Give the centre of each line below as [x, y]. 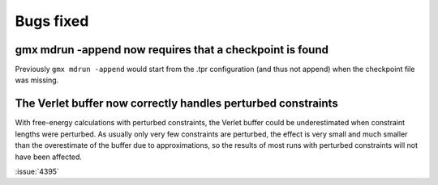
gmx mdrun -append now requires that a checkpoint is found [172, 50]
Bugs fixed [52, 21]
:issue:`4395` [37, 171]
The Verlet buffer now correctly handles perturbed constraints [176, 104]
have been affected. [49, 157]
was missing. [37, 80]
